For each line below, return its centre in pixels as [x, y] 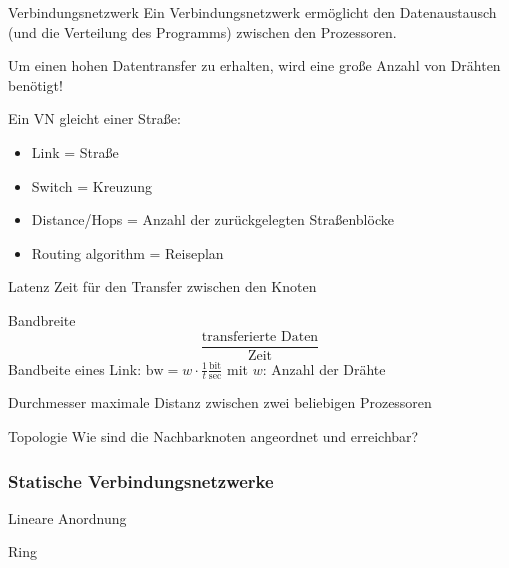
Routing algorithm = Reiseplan [127, 252]
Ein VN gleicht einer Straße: [94, 118]
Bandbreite [42, 319]
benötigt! [35, 84]
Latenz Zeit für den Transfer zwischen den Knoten [162, 286]
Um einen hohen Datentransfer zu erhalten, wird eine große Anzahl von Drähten [254, 65]
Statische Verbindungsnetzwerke [141, 480]
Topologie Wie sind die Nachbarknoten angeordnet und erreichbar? [213, 436]
